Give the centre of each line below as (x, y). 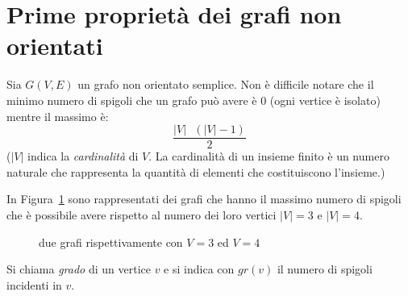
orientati (55, 46)
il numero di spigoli (325, 269)
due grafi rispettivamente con (111, 242)
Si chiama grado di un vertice (79, 269)
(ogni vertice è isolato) (325, 100)
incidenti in (34, 284)
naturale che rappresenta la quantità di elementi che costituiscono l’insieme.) (196, 171)
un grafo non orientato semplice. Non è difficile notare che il (226, 84)
